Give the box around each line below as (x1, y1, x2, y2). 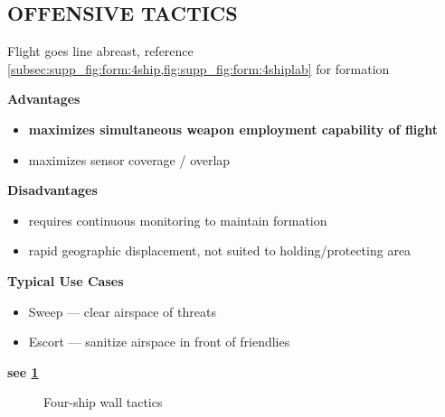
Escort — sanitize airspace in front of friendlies (28, 332, 290, 351)
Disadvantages (7, 181, 98, 199)
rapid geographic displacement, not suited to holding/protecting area (28, 241, 412, 260)
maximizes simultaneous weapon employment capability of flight (28, 119, 439, 138)
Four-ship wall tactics (43, 393, 163, 412)
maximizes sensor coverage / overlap (28, 150, 231, 169)
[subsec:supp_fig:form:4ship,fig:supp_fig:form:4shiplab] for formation (7, 59, 390, 78)
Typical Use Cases (7, 271, 124, 290)
